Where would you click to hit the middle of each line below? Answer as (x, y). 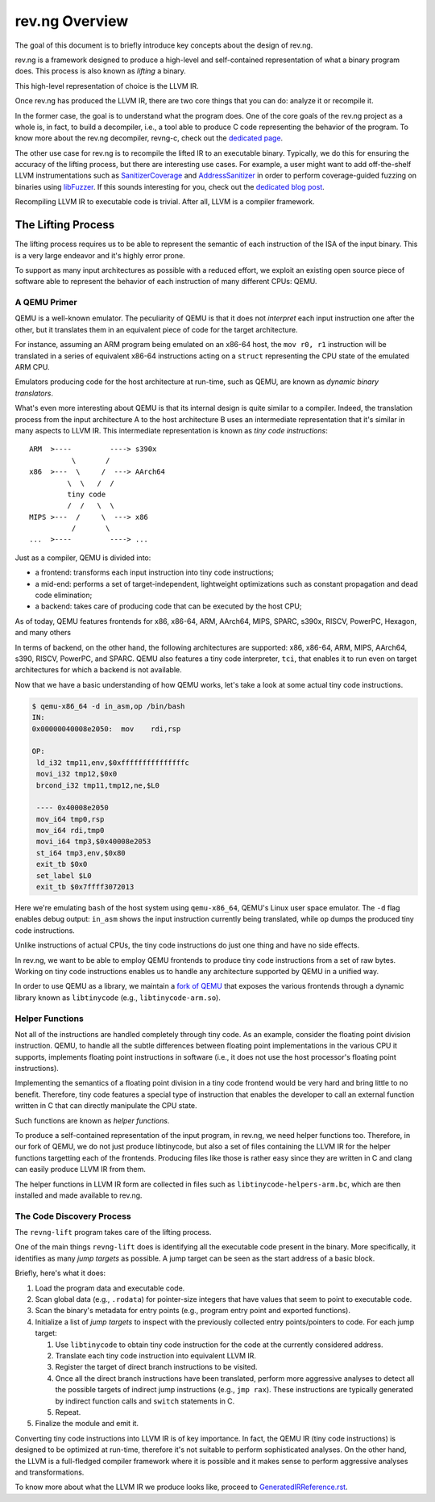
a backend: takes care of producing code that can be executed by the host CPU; (168, 606)
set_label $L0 (64, 875)
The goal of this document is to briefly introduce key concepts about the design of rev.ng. (164, 45)
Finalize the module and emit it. (87, 1424)
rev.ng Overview (72, 21)
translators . (34, 393)
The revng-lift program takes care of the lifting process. (113, 1232)
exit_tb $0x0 (62, 864)
